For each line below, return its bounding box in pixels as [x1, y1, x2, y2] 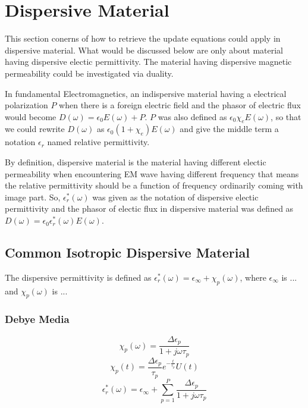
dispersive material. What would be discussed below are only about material [5, 43, 283, 56]
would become [5, 110, 56, 123]
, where [240, 271, 266, 283]
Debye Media [5, 312, 70, 327]
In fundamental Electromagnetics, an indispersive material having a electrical [5, 87, 287, 99]
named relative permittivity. [47, 136, 150, 148]
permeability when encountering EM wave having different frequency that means [5, 167, 299, 180]
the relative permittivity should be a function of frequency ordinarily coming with [5, 179, 303, 192]
